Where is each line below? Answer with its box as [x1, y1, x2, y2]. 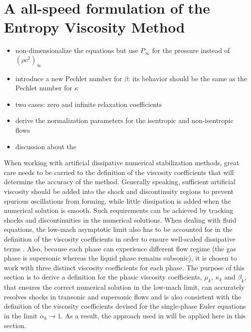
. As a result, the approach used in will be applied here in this [61, 310, 246, 320]
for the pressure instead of [152, 45, 230, 55]
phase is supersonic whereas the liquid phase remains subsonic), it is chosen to [4, 253, 237, 263]
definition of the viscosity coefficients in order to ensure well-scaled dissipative [4, 234, 236, 244]
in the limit [4, 310, 38, 320]
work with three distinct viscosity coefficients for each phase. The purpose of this [4, 262, 245, 272]
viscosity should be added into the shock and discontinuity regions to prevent [4, 186, 234, 196]
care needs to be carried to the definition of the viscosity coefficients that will [4, 167, 234, 177]
